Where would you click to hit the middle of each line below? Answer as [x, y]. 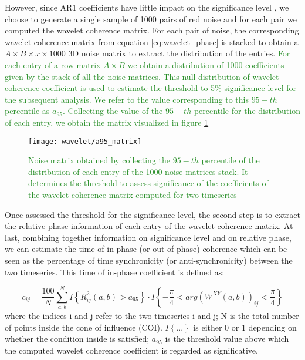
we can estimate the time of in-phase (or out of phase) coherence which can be [146, 249]
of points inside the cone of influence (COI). [84, 327]
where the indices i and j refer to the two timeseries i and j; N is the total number [152, 316]
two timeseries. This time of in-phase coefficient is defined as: [115, 272]
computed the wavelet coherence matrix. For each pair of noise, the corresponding [152, 30]
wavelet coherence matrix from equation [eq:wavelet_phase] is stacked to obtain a [152, 41]
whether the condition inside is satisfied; [77, 339]
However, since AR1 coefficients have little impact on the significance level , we [147, 7]
